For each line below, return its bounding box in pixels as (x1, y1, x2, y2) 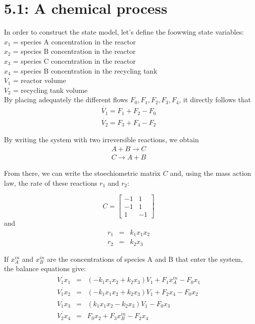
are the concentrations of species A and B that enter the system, (47, 253, 243, 264)
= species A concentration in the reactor (13, 36, 136, 46)
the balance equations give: (4, 263, 86, 274)
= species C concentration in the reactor (13, 55, 136, 66)
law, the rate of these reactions (4, 177, 98, 188)
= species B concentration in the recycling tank (13, 65, 157, 76)
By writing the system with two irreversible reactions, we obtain (4, 134, 199, 145)
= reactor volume (13, 75, 66, 85)
